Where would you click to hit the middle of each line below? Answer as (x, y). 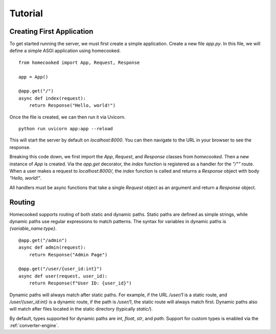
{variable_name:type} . (33, 229)
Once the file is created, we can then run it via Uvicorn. (67, 117)
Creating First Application (51, 31)
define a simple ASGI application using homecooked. (65, 51)
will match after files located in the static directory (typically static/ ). (81, 309)
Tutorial (26, 13)
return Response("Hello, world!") (72, 105)
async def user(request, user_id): (63, 276)
